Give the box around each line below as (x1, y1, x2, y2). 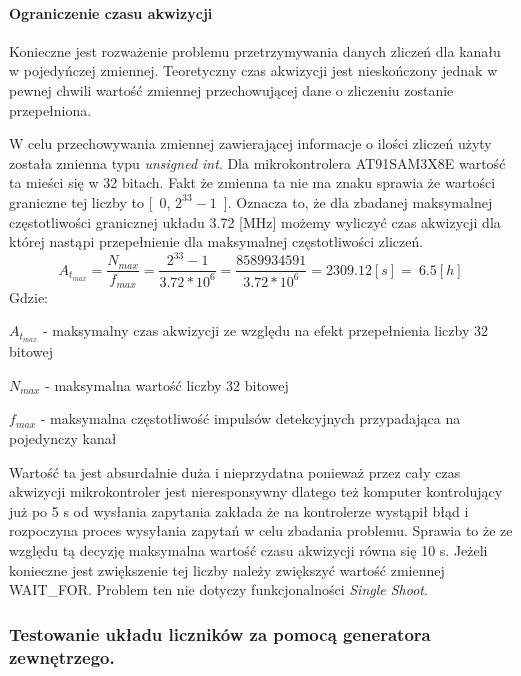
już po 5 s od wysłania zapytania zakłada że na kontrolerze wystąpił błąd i (9, 500, 469, 521)
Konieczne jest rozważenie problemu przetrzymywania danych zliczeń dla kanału (9, 40, 501, 61)
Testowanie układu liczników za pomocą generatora (9, 621, 431, 646)
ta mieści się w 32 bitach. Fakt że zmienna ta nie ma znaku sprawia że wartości (9, 172, 496, 193)
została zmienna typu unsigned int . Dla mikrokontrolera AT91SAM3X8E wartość (9, 152, 506, 173)
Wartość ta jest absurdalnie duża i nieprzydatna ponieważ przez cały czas (9, 461, 461, 482)
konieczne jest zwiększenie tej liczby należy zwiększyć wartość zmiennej (9, 559, 445, 580)
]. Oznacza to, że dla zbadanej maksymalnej (223, 191, 493, 212)
